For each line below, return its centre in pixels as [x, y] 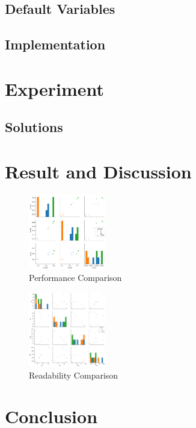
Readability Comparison [74, 375]
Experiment [55, 88]
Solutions [34, 127]
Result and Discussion [98, 171]
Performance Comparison [75, 278]
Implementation [55, 44]
